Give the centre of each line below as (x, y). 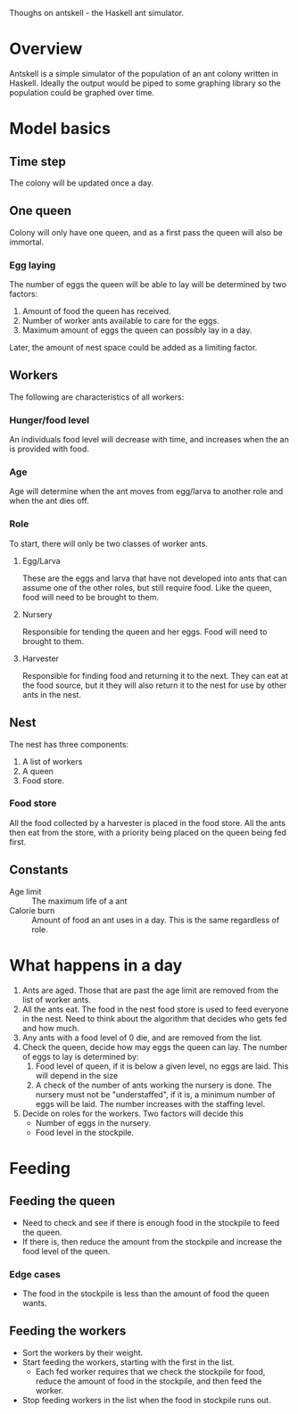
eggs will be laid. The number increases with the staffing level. (150, 1104)
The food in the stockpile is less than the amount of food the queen (145, 1294)
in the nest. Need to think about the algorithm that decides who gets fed (154, 1018)
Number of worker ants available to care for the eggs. (121, 321)
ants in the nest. (52, 694)
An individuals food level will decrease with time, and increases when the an (149, 440)
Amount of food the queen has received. (96, 311)
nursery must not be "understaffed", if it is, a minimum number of (155, 1094)
